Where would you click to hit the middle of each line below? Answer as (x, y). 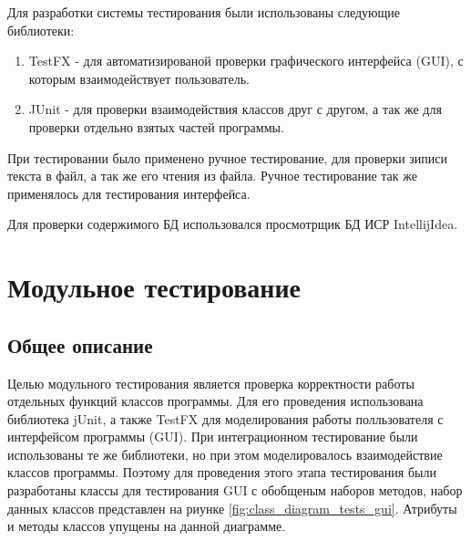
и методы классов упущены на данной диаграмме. (147, 526)
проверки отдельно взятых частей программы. (156, 126)
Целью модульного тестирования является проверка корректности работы (211, 383)
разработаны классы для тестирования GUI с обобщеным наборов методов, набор (235, 490)
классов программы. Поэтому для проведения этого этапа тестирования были (222, 472)
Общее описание (80, 344)
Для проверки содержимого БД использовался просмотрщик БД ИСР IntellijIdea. (233, 224)
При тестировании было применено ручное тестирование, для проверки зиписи (228, 157)
